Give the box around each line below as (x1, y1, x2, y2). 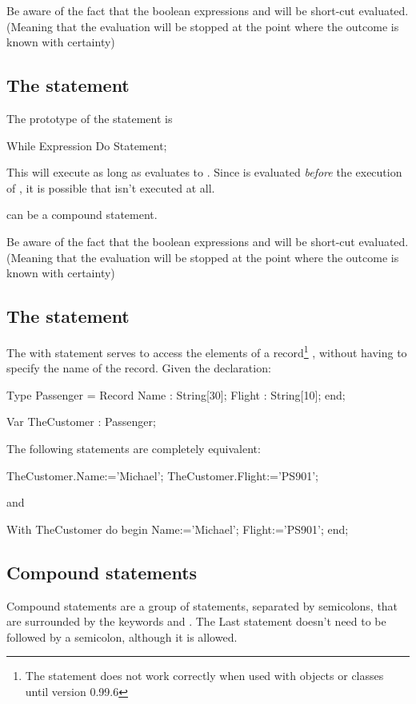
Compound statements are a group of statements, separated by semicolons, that (6, 597, 398, 614)
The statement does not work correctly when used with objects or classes (25, 667, 384, 684)
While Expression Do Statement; (6, 137, 167, 153)
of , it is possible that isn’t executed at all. (6, 179, 215, 196)
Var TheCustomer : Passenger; (6, 413, 156, 430)
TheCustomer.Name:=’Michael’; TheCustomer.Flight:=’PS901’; (6, 467, 318, 483)
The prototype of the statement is (6, 109, 173, 126)
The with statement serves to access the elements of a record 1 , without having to (6, 341, 407, 360)
